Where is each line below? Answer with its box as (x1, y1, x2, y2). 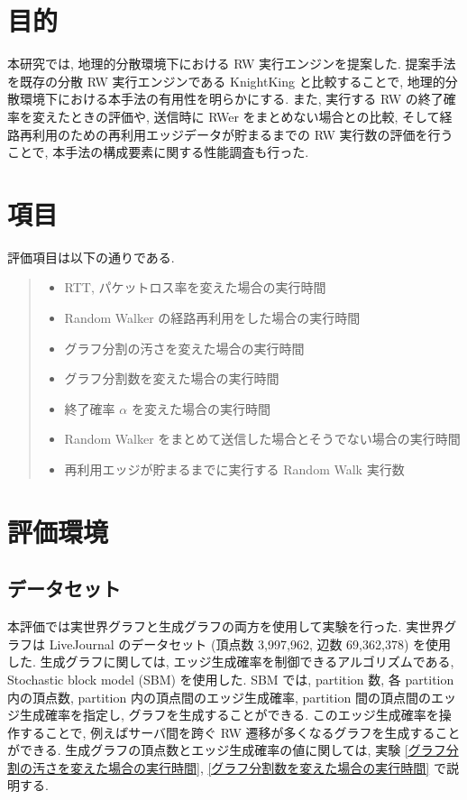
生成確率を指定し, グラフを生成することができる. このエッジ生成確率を (19, 705, 439, 724)
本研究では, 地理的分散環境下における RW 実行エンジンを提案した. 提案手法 (7, 54, 456, 73)
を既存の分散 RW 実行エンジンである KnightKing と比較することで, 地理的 (7, 71, 445, 90)
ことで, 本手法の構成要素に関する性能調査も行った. (7, 143, 309, 161)
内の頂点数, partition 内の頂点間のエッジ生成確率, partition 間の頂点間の (7, 687, 431, 706)
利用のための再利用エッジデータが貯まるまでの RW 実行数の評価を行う (32, 124, 453, 143)
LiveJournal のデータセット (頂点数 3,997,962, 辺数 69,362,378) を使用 (49, 634, 451, 653)
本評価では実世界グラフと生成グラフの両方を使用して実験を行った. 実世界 (7, 617, 444, 636)
